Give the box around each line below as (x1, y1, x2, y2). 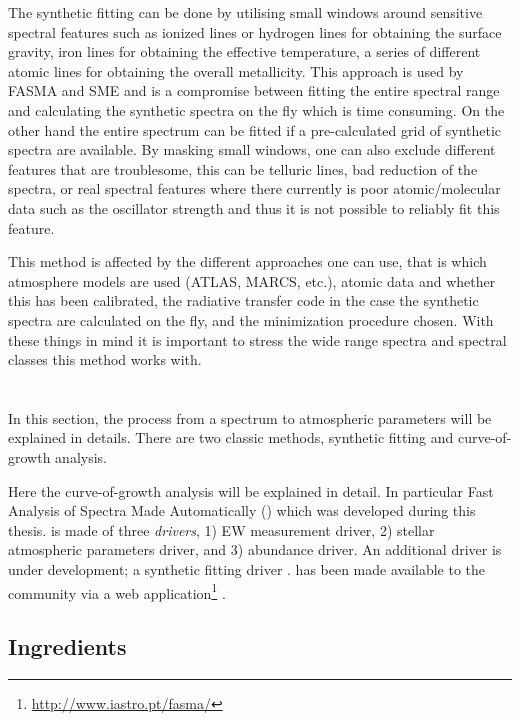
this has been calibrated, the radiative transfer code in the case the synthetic (8, 290, 479, 311)
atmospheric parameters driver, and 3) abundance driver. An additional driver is (8, 539, 502, 560)
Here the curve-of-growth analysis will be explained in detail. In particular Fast (8, 480, 494, 501)
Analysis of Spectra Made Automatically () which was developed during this (8, 500, 476, 521)
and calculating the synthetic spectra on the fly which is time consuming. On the (8, 99, 505, 120)
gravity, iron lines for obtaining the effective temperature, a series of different (8, 41, 481, 62)
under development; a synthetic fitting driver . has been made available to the (8, 559, 486, 580)
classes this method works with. (8, 349, 202, 370)
